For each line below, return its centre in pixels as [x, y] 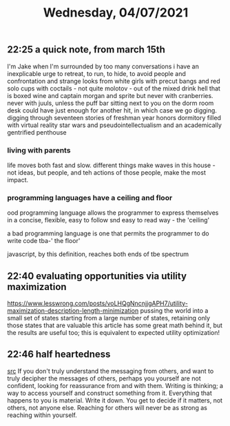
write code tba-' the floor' [44, 241]
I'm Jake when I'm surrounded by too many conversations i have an [103, 66]
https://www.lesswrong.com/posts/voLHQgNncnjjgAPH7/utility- [97, 303]
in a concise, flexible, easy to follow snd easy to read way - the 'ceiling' [108, 220]
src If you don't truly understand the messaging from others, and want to [111, 371]
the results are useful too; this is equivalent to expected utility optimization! [114, 333]
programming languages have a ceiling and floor [90, 197]
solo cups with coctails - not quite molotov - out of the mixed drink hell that [114, 88]
